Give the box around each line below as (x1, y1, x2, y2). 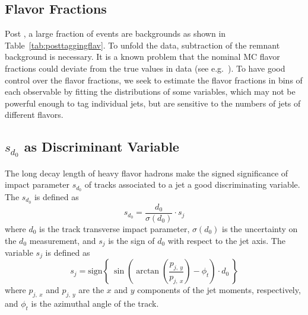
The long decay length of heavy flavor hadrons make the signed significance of (5, 166, 288, 179)
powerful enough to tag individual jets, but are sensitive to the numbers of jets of (5, 97, 301, 109)
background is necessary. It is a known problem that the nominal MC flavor (5, 50, 280, 63)
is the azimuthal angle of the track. (31, 297, 159, 310)
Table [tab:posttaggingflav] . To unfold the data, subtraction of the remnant (5, 38, 280, 51)
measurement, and (29, 234, 96, 246)
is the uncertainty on (222, 222, 298, 234)
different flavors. (5, 108, 63, 121)
